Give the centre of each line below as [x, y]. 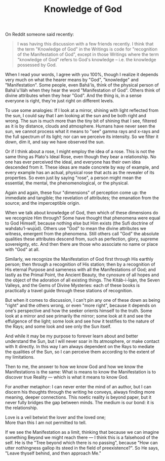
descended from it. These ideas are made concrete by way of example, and [82, 167]
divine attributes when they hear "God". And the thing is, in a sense [73, 95]
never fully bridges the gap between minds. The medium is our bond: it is [80, 403]
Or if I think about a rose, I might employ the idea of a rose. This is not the [80, 151]
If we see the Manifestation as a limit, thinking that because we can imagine [82, 432]
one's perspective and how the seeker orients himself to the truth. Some [79, 311]
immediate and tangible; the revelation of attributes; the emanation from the [82, 198]
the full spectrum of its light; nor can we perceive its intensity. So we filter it [82, 137]
